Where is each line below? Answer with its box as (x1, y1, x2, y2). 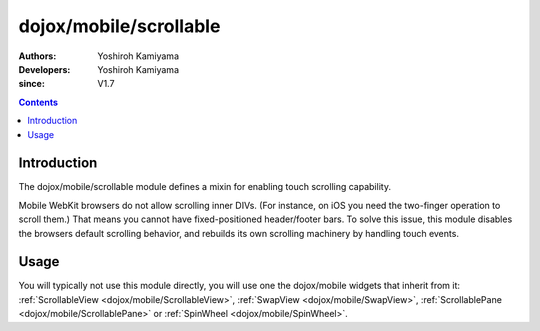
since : (18, 78, 45, 90)
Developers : (18, 63, 71, 75)
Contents (18, 96, 59, 108)
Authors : (18, 50, 57, 62)
